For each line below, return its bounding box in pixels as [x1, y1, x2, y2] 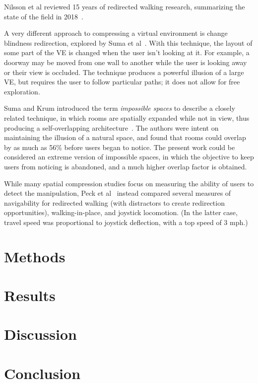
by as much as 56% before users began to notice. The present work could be [4, 142, 235, 152]
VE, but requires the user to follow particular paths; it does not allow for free [4, 77, 240, 87]
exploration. [4, 86, 40, 96]
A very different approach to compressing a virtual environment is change [4, 28, 228, 38]
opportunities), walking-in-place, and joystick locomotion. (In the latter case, [4, 207, 238, 218]
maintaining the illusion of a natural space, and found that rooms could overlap [4, 132, 246, 143]
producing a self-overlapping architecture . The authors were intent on [4, 122, 219, 133]
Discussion [4, 324, 77, 344]
